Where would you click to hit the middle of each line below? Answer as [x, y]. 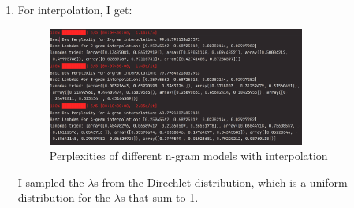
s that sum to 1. [159, 197]
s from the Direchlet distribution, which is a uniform [221, 182]
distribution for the [64, 197]
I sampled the [51, 182]
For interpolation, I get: [75, 9]
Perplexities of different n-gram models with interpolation [188, 156]
